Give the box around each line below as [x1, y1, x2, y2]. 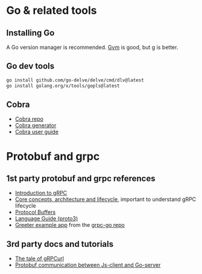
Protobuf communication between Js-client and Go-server [14, 261, 161, 269]
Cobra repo [14, 115, 44, 123]
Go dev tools [6, 61, 55, 71]
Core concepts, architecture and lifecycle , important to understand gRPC [14, 196, 197, 203]
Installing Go [6, 28, 55, 38]
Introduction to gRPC [14, 190, 68, 197]
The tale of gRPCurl [14, 255, 65, 263]
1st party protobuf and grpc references [6, 173, 156, 183]
